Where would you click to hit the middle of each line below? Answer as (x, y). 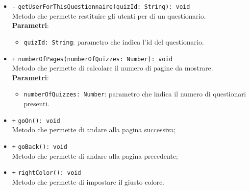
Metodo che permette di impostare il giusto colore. (88, 181)
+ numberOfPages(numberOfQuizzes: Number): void (92, 59)
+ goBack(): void (39, 147)
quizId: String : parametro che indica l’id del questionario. (114, 41)
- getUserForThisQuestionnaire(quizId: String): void (101, 7)
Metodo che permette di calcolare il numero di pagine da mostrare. (112, 68)
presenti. (37, 103)
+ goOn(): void (36, 121)
